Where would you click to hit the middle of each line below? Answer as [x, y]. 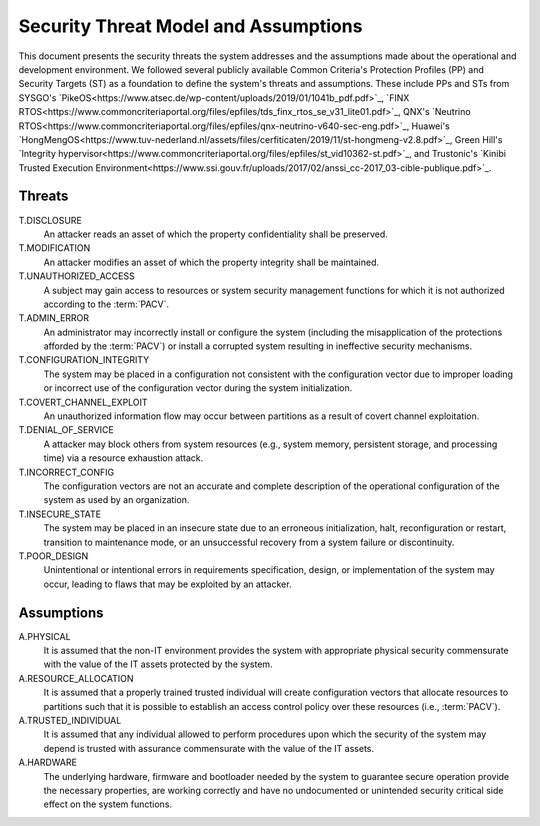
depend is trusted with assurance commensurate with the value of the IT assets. [209, 748]
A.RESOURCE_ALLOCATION [76, 678]
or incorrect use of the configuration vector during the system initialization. [198, 388]
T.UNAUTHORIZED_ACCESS [76, 276]
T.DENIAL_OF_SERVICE [66, 430]
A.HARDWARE [47, 762]
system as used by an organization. [116, 500]
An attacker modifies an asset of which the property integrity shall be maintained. [211, 262]
